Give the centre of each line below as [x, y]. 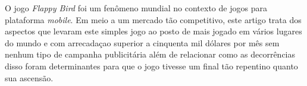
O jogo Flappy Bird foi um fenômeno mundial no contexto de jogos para [136, 8]
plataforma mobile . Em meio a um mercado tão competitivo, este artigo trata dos [153, 19]
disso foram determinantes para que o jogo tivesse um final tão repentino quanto [151, 66]
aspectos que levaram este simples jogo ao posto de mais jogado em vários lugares [153, 31]
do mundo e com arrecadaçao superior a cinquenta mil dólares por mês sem [142, 42]
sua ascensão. [29, 77]
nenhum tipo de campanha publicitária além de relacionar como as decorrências [150, 54]
